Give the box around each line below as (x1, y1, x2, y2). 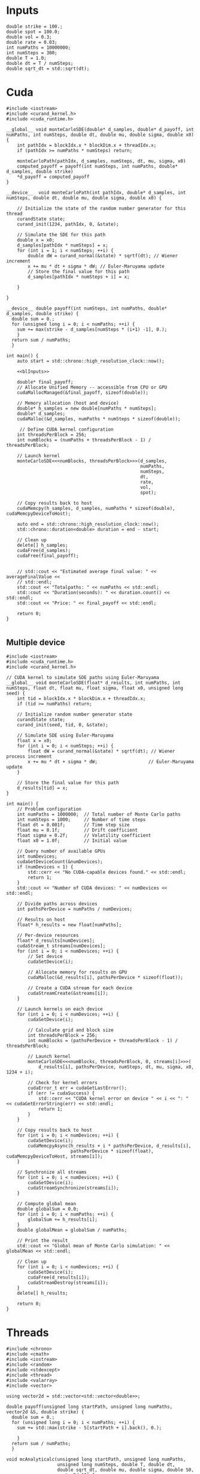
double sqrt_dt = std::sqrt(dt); (6, 66, 90, 72)
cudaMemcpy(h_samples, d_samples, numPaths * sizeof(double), (17, 505, 175, 511)
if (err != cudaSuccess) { (28, 1090, 95, 1096)
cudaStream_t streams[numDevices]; (17, 942, 106, 949)
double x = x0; (17, 237, 55, 243)
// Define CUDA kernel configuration (19, 426, 114, 432)
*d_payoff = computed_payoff (17, 174, 90, 180)
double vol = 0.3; (6, 34, 52, 40)
